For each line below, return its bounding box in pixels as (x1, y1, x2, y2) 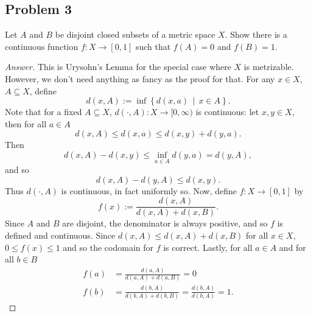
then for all (5, 117, 47, 130)
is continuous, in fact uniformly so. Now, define (61, 184, 237, 197)
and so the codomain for (63, 241, 154, 253)
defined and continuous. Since (5, 229, 116, 242)
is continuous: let (195, 105, 259, 118)
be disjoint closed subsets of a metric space (55, 28, 215, 41)
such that (135, 40, 171, 52)
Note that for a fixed (5, 105, 82, 118)
